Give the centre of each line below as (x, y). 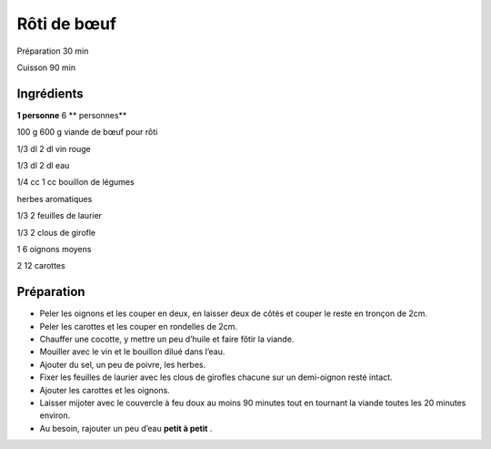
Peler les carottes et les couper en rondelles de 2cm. (139, 326)
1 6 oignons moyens (54, 249)
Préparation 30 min (53, 51)
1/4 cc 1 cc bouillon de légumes (76, 182)
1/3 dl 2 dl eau (43, 166)
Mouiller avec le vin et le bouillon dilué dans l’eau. (132, 352)
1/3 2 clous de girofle (56, 232)
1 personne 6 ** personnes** (72, 115)
